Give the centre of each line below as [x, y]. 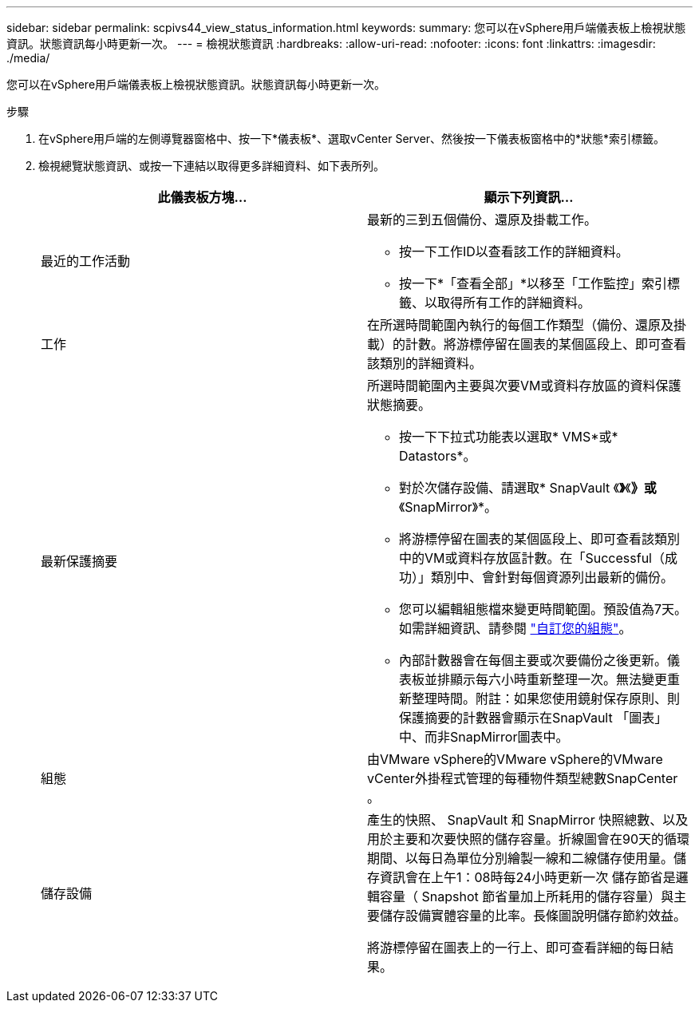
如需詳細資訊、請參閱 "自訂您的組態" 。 [515, 628]
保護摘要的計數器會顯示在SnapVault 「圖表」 [533, 718]
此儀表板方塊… [202, 197]
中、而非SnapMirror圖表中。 [484, 737]
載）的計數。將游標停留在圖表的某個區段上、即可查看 [527, 344]
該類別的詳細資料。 [425, 363]
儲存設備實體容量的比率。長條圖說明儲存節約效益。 [533, 916]
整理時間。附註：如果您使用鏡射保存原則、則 [546, 698]
